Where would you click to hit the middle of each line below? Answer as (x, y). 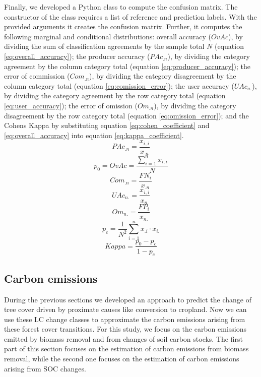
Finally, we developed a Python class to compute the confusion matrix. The (121, 7)
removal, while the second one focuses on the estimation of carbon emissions (122, 359)
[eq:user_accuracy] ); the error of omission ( (71, 105)
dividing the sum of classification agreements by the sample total (104, 46)
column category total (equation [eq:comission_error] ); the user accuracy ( (119, 85)
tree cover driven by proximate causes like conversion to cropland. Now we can (125, 309)
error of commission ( (37, 76)
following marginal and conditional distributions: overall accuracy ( (108, 36)
